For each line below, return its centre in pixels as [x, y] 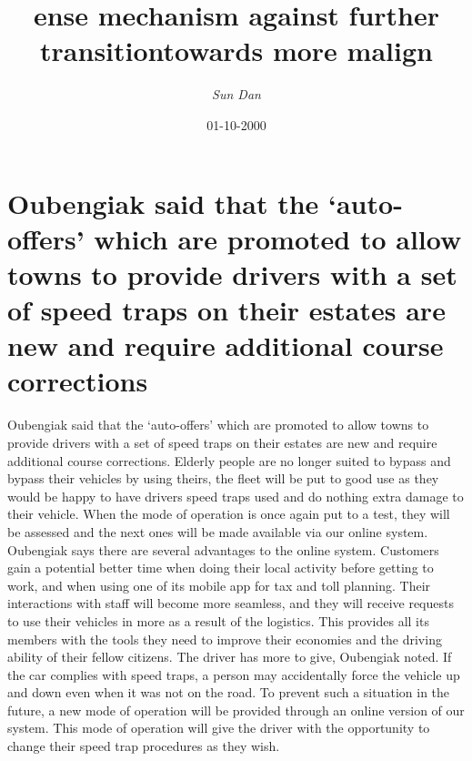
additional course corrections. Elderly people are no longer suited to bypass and [229, 460]
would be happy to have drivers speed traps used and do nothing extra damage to [236, 496]
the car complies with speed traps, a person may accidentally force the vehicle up [234, 674]
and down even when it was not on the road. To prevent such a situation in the [229, 692]
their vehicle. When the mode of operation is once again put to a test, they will [229, 514]
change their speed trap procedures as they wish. [144, 746]
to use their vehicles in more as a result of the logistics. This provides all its [218, 620]
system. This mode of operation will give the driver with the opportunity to [219, 728]
